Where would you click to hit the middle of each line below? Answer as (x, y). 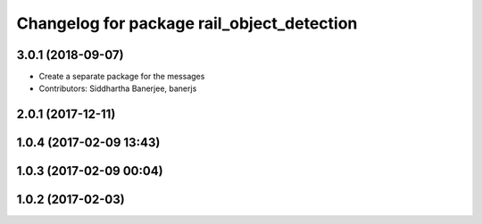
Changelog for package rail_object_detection (187, 23)
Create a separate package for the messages (122, 77)
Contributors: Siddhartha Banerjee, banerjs (118, 88)
